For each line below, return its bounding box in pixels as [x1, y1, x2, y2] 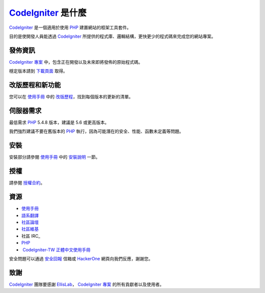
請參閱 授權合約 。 [9, 180, 45, 186]
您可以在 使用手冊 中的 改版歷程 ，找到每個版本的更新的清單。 [9, 94, 133, 100]
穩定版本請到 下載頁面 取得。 [9, 68, 68, 74]
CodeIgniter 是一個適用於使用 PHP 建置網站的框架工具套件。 [9, 24, 132, 30]
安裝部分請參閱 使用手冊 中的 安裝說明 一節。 [9, 154, 100, 160]
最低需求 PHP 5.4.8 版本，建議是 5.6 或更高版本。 [9, 120, 109, 125]
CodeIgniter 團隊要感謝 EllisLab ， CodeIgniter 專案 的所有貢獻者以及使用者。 [9, 281, 164, 287]
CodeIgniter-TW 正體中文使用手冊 [22, 246, 91, 252]
